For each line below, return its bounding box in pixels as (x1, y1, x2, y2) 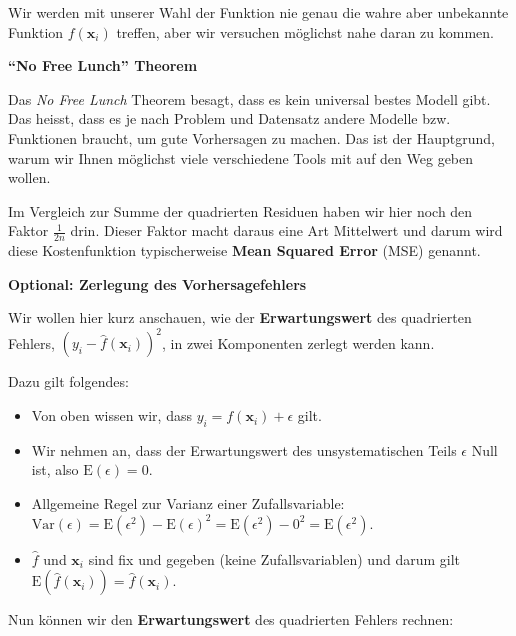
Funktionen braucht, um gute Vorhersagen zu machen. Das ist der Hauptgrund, (8, 127, 495, 148)
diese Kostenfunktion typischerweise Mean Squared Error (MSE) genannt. (8, 240, 481, 261)
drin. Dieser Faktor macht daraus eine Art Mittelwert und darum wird (70, 220, 503, 241)
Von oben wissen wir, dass (31, 405, 192, 426)
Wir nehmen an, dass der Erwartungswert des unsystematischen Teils (31, 439, 457, 460)
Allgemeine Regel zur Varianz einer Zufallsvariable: (31, 493, 345, 514)
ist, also (31, 459, 79, 480)
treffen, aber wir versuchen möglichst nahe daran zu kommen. (116, 21, 494, 42)
